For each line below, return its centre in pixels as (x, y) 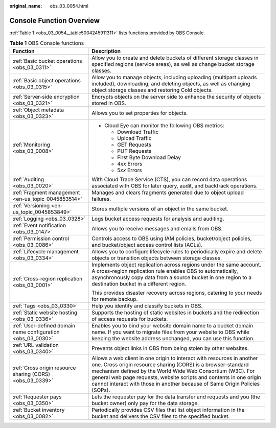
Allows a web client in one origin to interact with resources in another (175, 358)
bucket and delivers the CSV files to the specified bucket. (161, 416)
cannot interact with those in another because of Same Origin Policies (176, 384)
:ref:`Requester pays (37, 397)
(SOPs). (101, 390)
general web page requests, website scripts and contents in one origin (177, 377)
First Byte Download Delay (149, 157)
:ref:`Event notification (39, 225)
